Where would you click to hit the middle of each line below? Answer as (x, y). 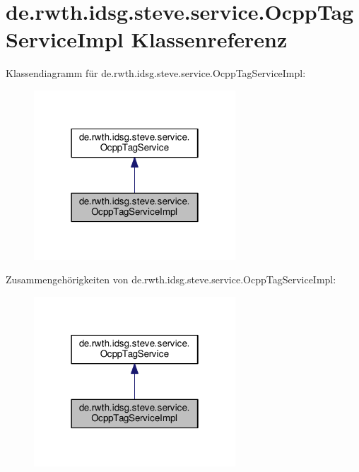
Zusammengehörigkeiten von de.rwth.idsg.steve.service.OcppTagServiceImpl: (171, 279)
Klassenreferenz (209, 39)
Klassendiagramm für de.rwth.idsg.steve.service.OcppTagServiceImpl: (156, 73)
